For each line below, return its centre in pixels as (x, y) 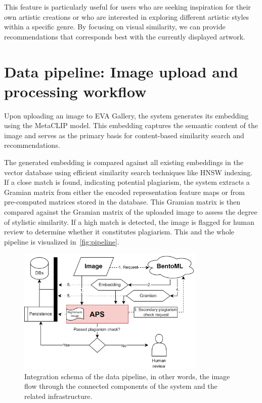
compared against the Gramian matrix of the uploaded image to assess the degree (131, 212)
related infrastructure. (58, 396)
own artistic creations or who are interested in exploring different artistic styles (127, 16)
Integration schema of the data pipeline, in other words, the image (127, 376)
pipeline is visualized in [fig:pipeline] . (62, 241)
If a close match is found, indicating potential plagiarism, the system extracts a (127, 182)
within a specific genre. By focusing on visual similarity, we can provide (115, 27)
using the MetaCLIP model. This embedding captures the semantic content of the (131, 125)
